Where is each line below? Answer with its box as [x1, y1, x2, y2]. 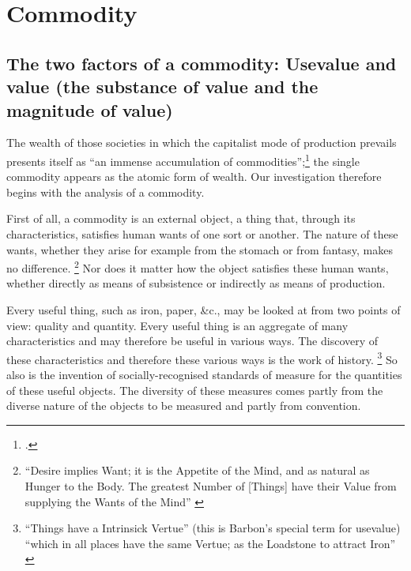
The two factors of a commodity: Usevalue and [6, 51, 397, 75]
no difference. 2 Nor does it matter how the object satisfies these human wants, [6, 257, 389, 276]
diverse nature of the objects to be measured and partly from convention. [6, 397, 361, 414]
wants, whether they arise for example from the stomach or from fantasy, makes [6, 241, 394, 257]
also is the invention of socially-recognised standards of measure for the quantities [6, 366, 402, 383]
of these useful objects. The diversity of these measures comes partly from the [6, 381, 383, 398]
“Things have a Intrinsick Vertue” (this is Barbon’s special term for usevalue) [25, 520, 401, 536]
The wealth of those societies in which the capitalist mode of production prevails [6, 134, 397, 151]
